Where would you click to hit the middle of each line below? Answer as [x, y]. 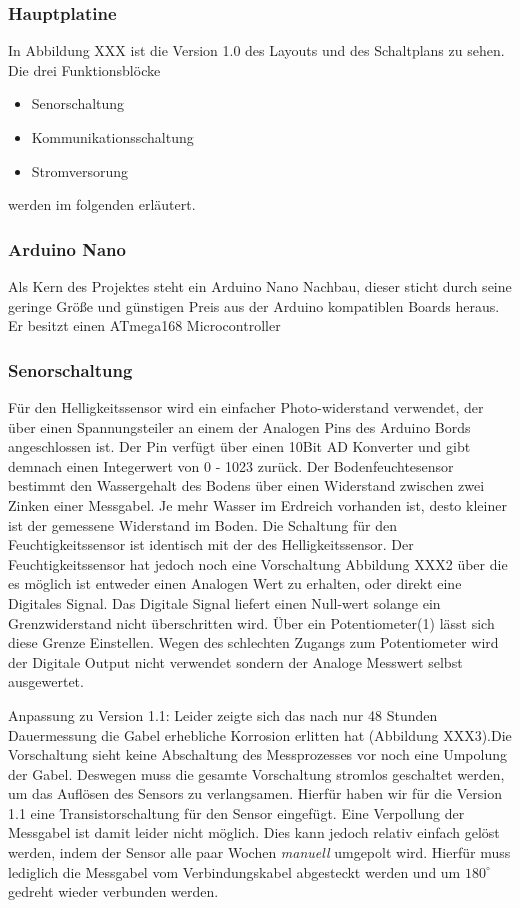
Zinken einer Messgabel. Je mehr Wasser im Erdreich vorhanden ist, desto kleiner [257, 504]
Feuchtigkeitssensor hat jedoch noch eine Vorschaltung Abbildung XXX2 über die [258, 563]
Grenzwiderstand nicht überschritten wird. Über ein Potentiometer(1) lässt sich [251, 622]
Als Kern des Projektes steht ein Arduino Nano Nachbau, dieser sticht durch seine [260, 286]
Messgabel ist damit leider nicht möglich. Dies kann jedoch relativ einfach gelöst [254, 832]
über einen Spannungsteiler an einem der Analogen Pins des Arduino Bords [239, 426]
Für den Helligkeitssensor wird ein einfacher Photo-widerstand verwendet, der [246, 407]
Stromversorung [80, 170]
